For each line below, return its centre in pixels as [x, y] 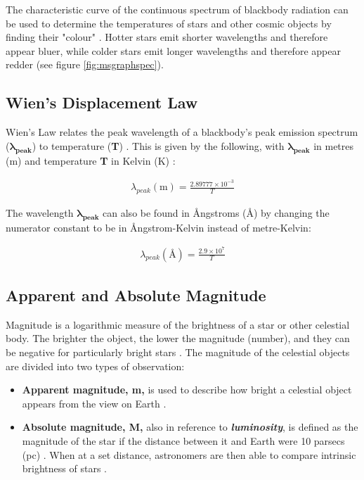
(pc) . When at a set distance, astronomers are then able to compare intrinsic [189, 454]
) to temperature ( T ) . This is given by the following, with [158, 145]
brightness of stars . [64, 468]
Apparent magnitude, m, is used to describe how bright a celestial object [187, 390]
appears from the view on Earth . [94, 403]
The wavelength [40, 213]
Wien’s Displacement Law [102, 102]
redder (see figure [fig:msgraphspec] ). [85, 64]
